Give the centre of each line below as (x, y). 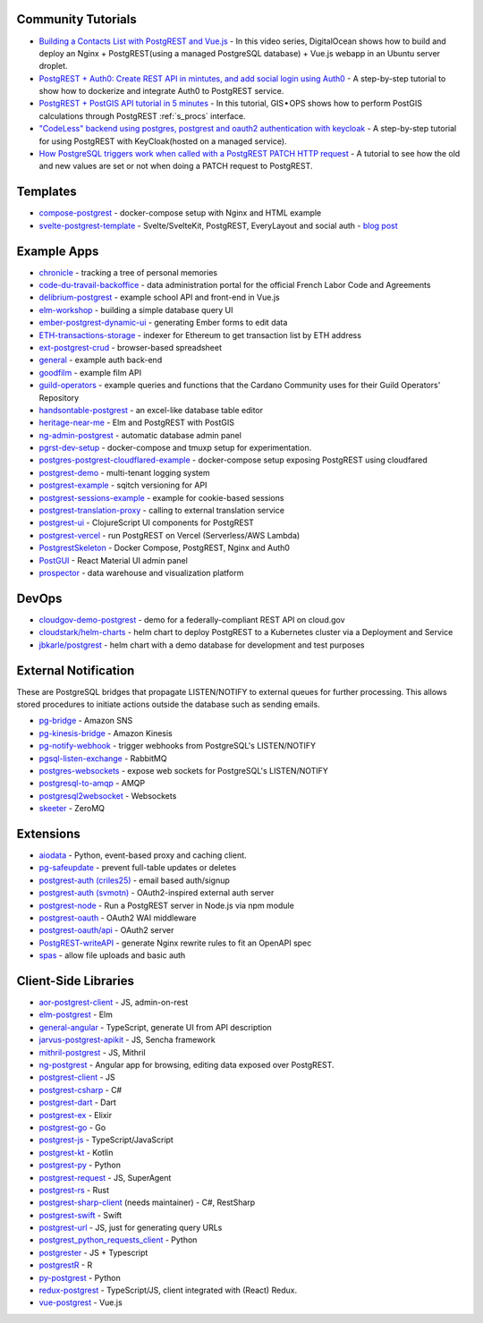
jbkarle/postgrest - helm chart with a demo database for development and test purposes (202, 645)
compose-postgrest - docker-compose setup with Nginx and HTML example (180, 213)
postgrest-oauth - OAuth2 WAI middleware (118, 918)
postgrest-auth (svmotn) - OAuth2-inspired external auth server (157, 893)
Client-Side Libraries (75, 981)
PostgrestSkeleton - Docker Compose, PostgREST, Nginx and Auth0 (165, 548)
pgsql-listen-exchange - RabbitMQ (103, 758)
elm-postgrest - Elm (76, 1014)
